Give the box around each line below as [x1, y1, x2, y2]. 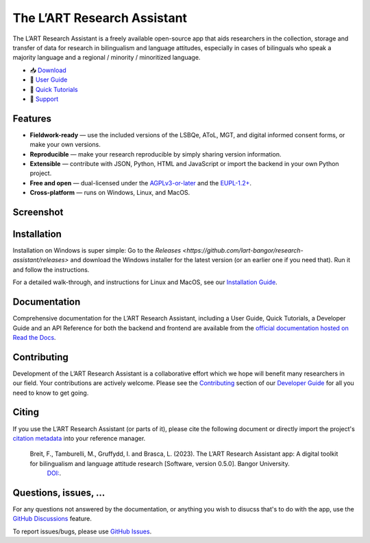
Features [12, 113, 51, 124]
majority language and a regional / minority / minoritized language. [12, 54, 201, 62]
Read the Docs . [12, 333, 56, 341]
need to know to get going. [12, 389, 89, 397]
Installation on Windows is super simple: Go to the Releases [12, 246, 182, 255]
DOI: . [47, 469, 62, 477]
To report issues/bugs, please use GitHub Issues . [12, 527, 152, 535]
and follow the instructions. [12, 265, 90, 274]
